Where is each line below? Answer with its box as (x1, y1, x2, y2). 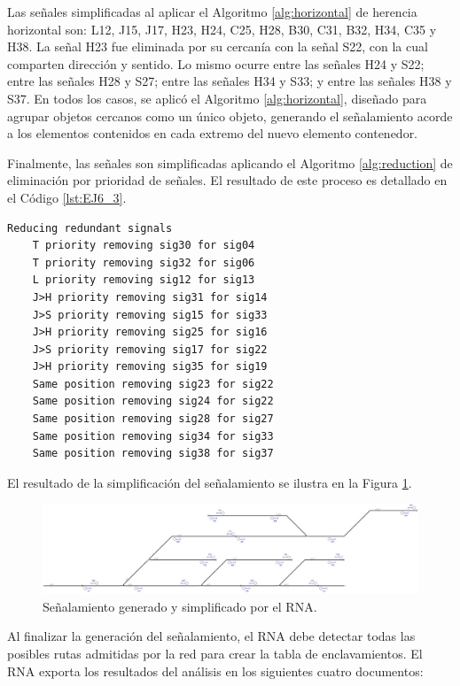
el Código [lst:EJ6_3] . (7, 188, 127, 206)
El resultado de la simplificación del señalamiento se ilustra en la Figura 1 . (7, 473, 412, 491)
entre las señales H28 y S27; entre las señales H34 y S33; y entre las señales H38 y (7, 72, 452, 90)
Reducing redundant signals (7, 221, 173, 235)
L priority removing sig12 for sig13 (32, 274, 255, 287)
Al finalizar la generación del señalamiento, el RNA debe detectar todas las (7, 627, 416, 645)
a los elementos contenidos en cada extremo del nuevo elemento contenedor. (7, 124, 418, 143)
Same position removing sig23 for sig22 (32, 377, 274, 390)
